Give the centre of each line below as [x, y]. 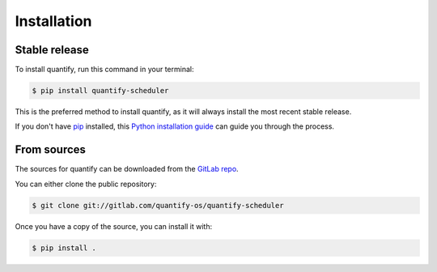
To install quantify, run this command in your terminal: [104, 70]
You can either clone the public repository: [86, 184]
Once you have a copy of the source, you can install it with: [114, 226]
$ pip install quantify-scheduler [100, 91]
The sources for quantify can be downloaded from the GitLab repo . [127, 169]
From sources [51, 150]
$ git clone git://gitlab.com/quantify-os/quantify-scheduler [158, 205]
